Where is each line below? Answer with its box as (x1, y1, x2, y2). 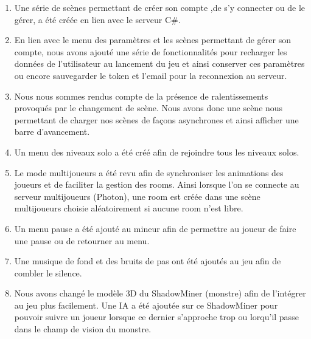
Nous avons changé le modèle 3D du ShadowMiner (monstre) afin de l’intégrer (14, 287, 306, 300)
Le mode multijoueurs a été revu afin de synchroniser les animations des (14, 166, 284, 179)
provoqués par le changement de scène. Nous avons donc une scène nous (14, 101, 283, 114)
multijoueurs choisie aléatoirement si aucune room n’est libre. (14, 202, 243, 214)
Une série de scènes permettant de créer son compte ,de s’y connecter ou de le (14, 1, 306, 13)
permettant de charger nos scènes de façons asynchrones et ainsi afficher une (14, 113, 299, 126)
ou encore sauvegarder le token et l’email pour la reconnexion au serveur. (14, 69, 287, 81)
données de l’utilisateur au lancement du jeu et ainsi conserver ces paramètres (14, 57, 305, 70)
